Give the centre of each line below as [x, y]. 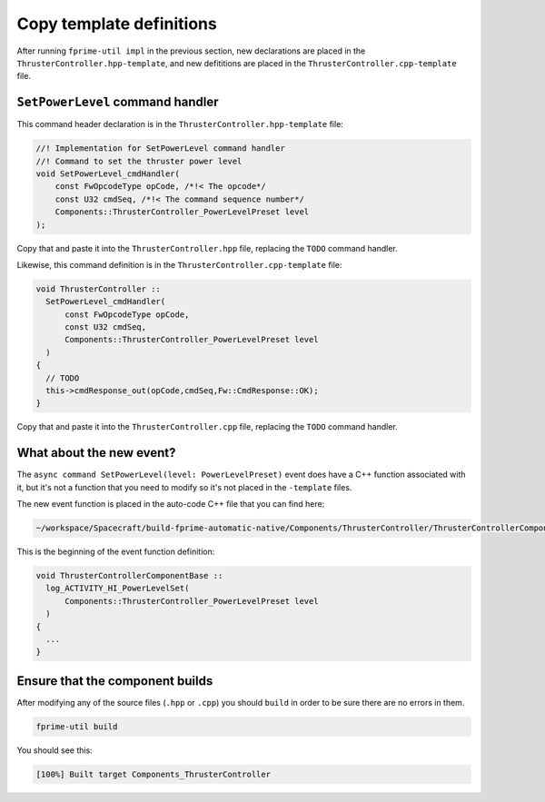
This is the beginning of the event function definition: [116, 552]
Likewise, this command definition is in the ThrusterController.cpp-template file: [179, 264]
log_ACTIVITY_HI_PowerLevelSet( [118, 589]
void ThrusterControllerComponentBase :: [129, 576]
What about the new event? [96, 453]
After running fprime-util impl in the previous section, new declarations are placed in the [191, 51]
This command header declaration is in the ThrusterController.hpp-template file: [180, 124]
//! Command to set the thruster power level [139, 161]
